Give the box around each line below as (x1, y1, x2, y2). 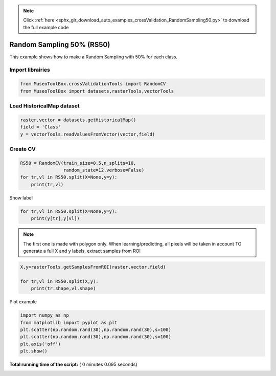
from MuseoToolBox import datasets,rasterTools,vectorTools (20, 88, 174, 94)
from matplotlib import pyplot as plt (20, 320, 118, 325)
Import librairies (9, 67, 51, 74)
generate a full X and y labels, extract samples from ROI (23, 248, 141, 254)
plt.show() (20, 348, 48, 354)
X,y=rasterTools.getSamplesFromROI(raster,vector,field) (20, 264, 166, 270)
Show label (9, 194, 33, 201)
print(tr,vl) (31, 182, 64, 187)
